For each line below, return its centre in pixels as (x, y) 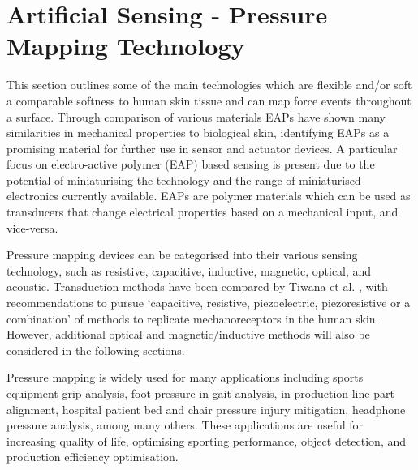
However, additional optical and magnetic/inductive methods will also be (188, 334)
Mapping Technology (126, 46)
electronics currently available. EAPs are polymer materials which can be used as (209, 196)
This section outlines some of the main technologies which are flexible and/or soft (209, 85)
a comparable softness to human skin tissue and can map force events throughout (209, 100)
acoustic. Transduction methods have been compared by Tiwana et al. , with (197, 286)
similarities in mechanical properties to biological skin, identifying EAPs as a (198, 132)
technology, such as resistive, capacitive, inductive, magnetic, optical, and (189, 270)
